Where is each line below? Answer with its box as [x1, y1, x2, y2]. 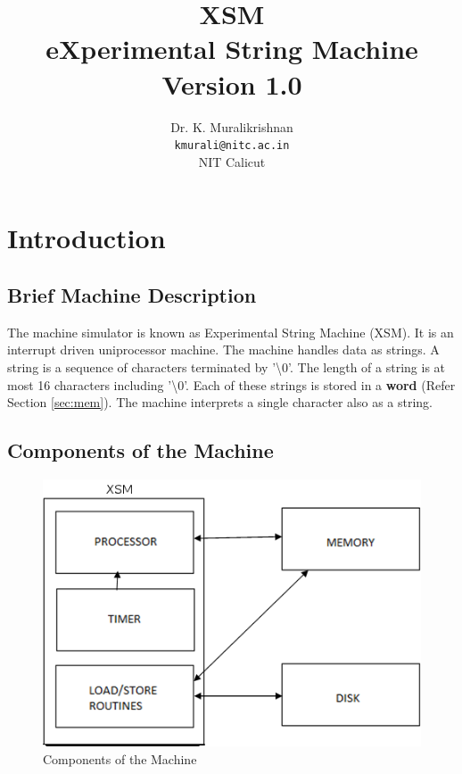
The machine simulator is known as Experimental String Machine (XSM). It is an [7, 322, 454, 341]
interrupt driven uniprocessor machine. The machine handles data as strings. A [7, 340, 440, 359]
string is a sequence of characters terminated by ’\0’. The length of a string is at [7, 357, 446, 376]
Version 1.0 [161, 65, 302, 102]
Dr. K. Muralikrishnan [170, 117, 293, 136]
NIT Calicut [198, 152, 266, 171]
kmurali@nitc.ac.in [174, 139, 290, 153]
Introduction [7, 220, 166, 256]
